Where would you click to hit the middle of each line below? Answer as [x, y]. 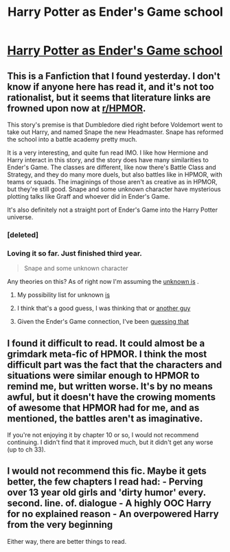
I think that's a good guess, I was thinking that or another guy [104, 308]
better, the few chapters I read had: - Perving [105, 482]
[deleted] [23, 234]
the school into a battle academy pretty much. [72, 139]
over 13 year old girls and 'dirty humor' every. [106, 493]
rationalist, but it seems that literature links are [109, 97]
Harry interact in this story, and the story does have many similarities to [108, 160]
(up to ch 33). [26, 450]
